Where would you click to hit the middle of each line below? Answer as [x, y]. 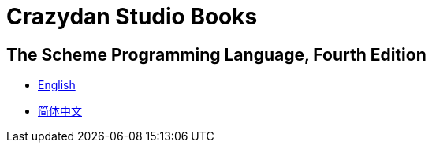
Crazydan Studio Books [132, 17]
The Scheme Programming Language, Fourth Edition [216, 54]
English [57, 85]
